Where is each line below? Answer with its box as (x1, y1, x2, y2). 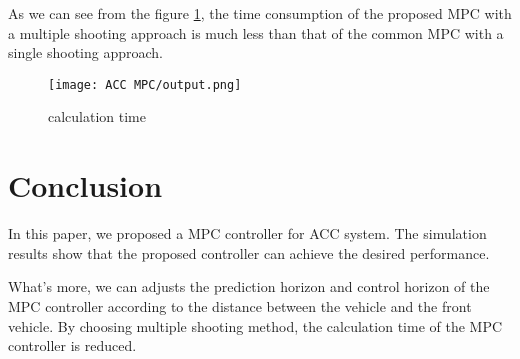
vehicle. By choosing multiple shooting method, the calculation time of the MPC (8, 315, 503, 336)
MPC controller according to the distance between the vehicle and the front (8, 295, 472, 316)
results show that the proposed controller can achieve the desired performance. (8, 242, 490, 263)
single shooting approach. (8, 42, 163, 63)
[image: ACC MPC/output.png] (48, 77, 242, 92)
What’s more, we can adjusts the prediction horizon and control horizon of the (8, 276, 490, 297)
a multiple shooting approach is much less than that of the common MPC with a (8, 22, 504, 43)
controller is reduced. (8, 335, 137, 356)
